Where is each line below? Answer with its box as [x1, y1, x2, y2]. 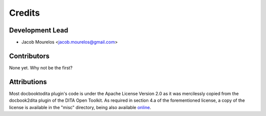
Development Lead [9, 26, 68, 34]
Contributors [9, 52, 50, 60]
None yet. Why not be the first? [9, 64, 73, 71]
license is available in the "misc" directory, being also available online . [9, 104, 151, 110]
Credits [9, 7, 40, 18]
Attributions [9, 78, 47, 86]
